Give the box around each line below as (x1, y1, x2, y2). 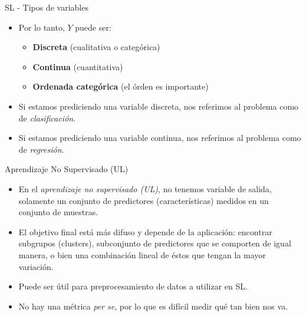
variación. (18, 260, 54, 272)
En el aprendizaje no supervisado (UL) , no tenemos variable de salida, (18, 182, 272, 195)
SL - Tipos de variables (5, 1, 88, 13)
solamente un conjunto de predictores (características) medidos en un (18, 194, 269, 206)
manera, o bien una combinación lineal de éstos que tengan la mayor (18, 248, 266, 261)
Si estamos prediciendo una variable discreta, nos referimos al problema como (18, 100, 299, 112)
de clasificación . (18, 111, 76, 124)
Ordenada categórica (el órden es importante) (32, 80, 209, 93)
